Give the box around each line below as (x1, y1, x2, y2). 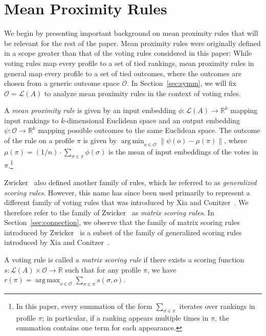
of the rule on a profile (4, 135, 75, 146)
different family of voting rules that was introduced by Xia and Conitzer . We (4, 197, 249, 208)
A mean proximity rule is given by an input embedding (4, 105, 176, 116)
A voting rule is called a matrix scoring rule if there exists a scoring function (4, 254, 245, 265)
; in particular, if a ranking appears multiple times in (42, 312, 209, 323)
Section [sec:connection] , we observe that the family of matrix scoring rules (4, 217, 240, 228)
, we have (147, 264, 176, 275)
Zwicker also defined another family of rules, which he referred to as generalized (4, 176, 257, 187)
